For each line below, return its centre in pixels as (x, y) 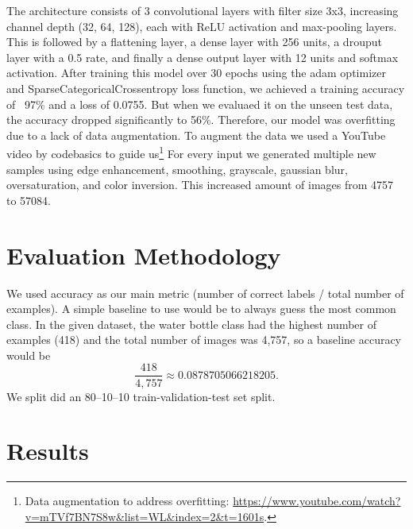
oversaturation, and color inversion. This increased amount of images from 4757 (200, 185)
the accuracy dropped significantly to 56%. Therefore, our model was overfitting (201, 120)
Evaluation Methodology (144, 255)
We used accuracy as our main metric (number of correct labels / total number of (205, 293)
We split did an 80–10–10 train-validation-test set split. (141, 396)
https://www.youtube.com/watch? (317, 501)
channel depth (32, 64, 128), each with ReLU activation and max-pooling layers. (202, 26)
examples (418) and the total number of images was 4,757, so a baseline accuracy (204, 340)
